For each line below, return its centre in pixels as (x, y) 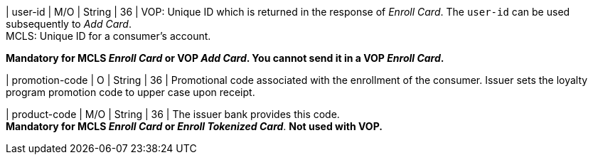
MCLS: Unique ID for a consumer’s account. (108, 36)
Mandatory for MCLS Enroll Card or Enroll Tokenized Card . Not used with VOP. (194, 126)
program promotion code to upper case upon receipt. (130, 92)
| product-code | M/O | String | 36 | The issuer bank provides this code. (173, 114)
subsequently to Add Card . (69, 24)
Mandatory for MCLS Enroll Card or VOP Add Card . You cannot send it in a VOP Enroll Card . (225, 58)
